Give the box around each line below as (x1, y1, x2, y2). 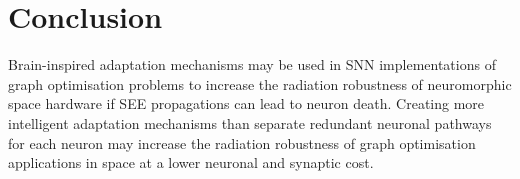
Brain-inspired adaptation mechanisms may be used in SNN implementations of (8, 54, 496, 75)
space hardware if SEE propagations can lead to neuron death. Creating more (8, 93, 485, 114)
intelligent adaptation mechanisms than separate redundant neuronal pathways (8, 112, 492, 133)
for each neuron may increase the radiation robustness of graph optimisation (8, 132, 476, 153)
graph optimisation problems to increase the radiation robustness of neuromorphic (8, 73, 512, 94)
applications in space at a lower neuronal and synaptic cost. (8, 152, 374, 173)
